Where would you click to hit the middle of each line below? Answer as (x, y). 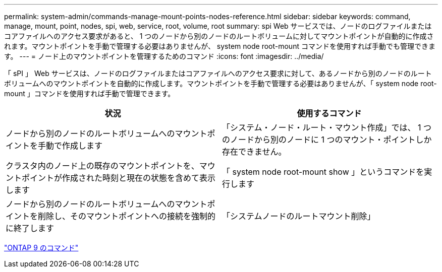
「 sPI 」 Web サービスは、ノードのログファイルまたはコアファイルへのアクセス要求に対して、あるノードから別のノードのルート (218, 73)
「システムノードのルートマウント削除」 (299, 216)
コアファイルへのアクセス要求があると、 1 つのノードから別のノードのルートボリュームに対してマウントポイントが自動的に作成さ (219, 36)
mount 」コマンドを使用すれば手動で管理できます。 (90, 93)
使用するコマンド (329, 113)
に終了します (30, 228)
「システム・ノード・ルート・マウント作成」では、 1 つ (327, 127)
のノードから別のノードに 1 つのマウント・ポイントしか (327, 140)
